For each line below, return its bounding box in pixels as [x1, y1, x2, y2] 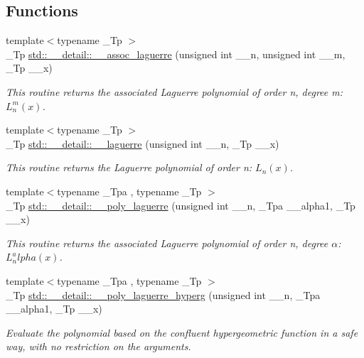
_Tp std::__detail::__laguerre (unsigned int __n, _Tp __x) [6, 136, 279, 151]
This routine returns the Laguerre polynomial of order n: [6, 160, 252, 175]
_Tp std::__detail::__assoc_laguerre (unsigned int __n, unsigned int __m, [6, 46, 346, 61]
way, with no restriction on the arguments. [6, 339, 191, 354]
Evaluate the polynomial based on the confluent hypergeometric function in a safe [6, 325, 358, 340]
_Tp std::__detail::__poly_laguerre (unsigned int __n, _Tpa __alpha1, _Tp [6, 197, 355, 212]
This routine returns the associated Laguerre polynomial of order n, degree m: [6, 84, 343, 99]
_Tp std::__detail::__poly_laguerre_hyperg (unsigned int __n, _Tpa [6, 287, 321, 302]
